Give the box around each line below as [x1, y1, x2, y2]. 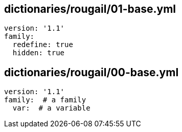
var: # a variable [12, 104, 90, 113]
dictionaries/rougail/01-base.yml [4, 3, 176, 15]
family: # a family [4, 96, 86, 104]
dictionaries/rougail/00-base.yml [4, 65, 179, 79]
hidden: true [12, 49, 65, 57]
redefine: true [12, 40, 73, 49]
